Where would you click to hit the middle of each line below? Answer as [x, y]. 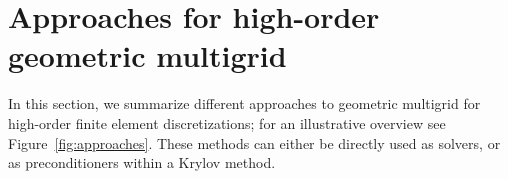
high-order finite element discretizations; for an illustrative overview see [227, 122]
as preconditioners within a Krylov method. [142, 162]
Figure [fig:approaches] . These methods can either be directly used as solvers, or [254, 142]
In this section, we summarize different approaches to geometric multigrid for [244, 103]
